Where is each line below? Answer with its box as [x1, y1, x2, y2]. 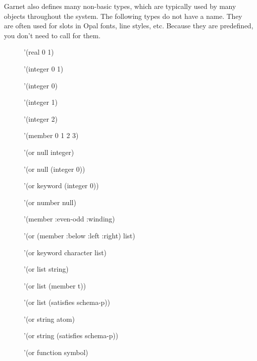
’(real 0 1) [24, 47, 54, 57]
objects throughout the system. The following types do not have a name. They [4, 10, 242, 21]
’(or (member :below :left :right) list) [24, 230, 135, 240]
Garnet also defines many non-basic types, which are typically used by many [4, 1, 236, 11]
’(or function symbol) [24, 347, 89, 358]
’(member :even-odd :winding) [24, 214, 115, 224]
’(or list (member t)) [24, 280, 86, 290]
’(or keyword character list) [24, 247, 107, 257]
